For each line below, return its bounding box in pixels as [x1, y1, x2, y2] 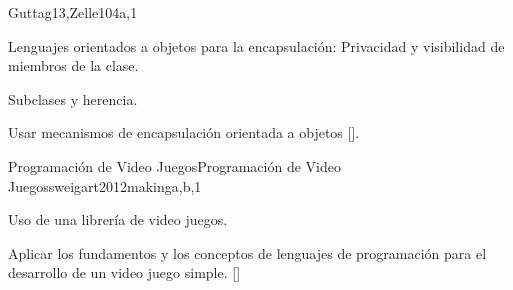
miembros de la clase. [8, 55, 139, 76]
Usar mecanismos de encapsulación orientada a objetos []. [8, 122, 360, 143]
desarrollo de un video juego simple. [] [8, 262, 241, 283]
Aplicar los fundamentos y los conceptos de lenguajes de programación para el [8, 242, 487, 263]
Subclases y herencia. [8, 88, 138, 109]
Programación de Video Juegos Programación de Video [8, 155, 341, 176]
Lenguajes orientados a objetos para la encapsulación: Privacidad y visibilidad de [8, 35, 505, 56]
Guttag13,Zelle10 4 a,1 [8, 2, 138, 22]
